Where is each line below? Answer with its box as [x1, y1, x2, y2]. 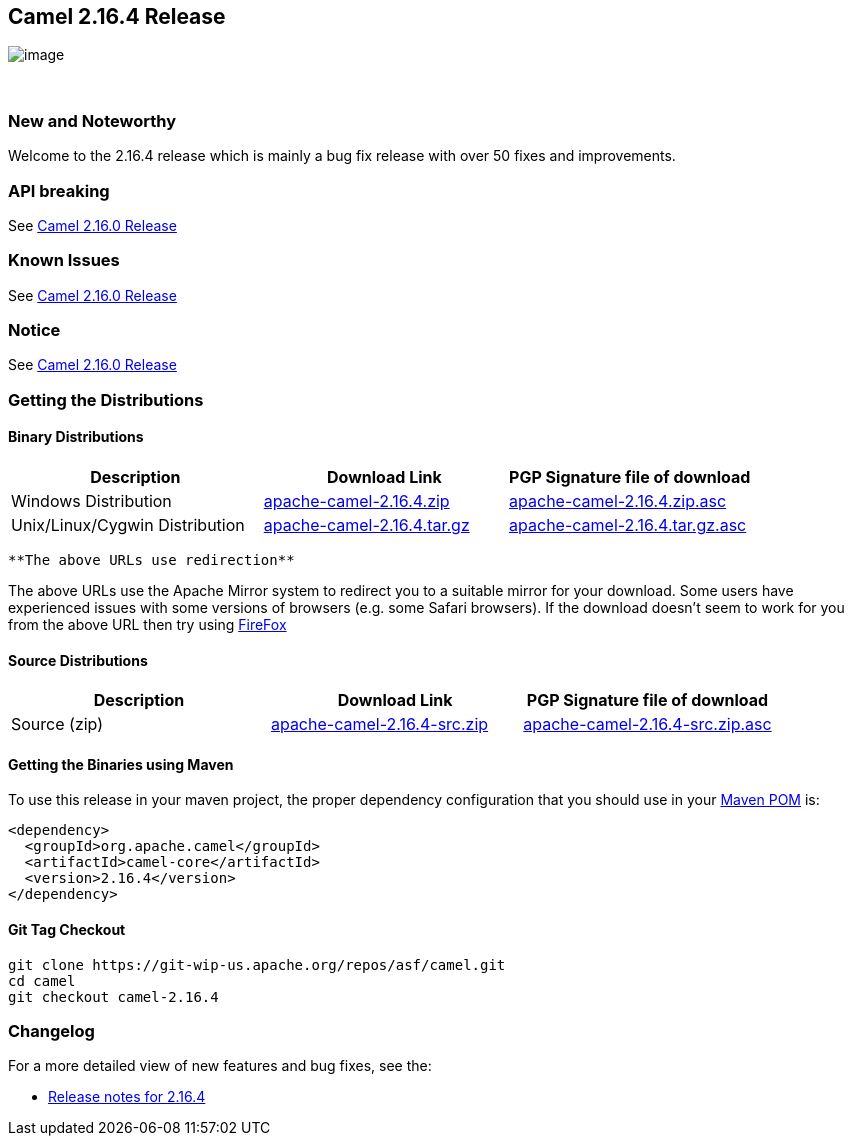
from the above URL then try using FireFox [8, 616, 287, 634]
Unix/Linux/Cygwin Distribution [11, 515, 245, 536]
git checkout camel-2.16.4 [8, 988, 219, 1005]
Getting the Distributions [8, 389, 204, 410]
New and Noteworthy [8, 110, 176, 131]
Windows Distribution [11, 491, 172, 512]
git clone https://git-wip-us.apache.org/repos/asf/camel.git [8, 956, 506, 973]
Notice [8, 320, 61, 341]
